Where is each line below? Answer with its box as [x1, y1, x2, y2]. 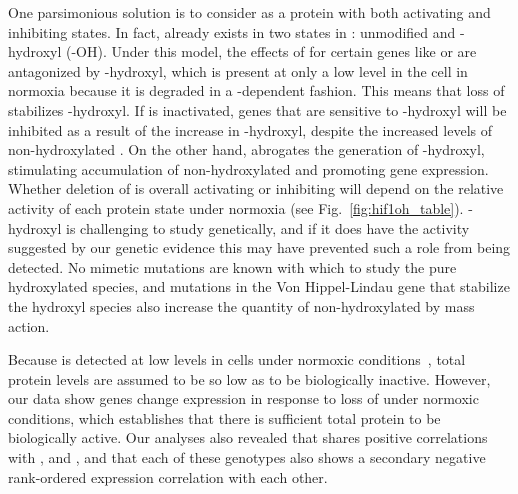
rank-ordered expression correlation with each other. [8, 466, 328, 487]
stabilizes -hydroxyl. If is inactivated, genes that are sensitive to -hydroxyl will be [8, 99, 507, 120]
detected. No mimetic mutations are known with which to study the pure [8, 256, 457, 277]
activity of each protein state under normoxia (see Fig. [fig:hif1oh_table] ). [8, 197, 464, 218]
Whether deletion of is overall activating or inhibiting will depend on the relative [8, 178, 504, 199]
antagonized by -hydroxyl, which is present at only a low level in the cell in [8, 60, 468, 81]
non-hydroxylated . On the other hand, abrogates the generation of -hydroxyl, [8, 139, 485, 160]
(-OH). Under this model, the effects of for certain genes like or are [66, 41, 477, 62]
